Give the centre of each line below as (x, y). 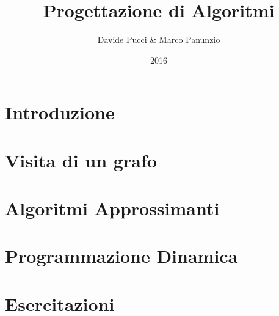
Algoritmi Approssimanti (112, 208)
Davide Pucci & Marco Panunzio (159, 39)
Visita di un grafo (81, 160)
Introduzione (60, 112)
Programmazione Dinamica (121, 256)
